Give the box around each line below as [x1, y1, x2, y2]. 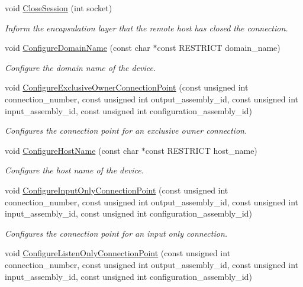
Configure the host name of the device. [5, 164, 144, 176]
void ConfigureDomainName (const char [5, 41, 150, 54]
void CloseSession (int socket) [5, 2, 112, 14]
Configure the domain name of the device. [5, 61, 156, 73]
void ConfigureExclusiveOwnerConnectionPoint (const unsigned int [5, 81, 249, 93]
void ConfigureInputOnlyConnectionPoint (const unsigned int [5, 183, 228, 196]
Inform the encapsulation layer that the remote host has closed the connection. [5, 21, 288, 34]
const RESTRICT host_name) [145, 144, 257, 156]
